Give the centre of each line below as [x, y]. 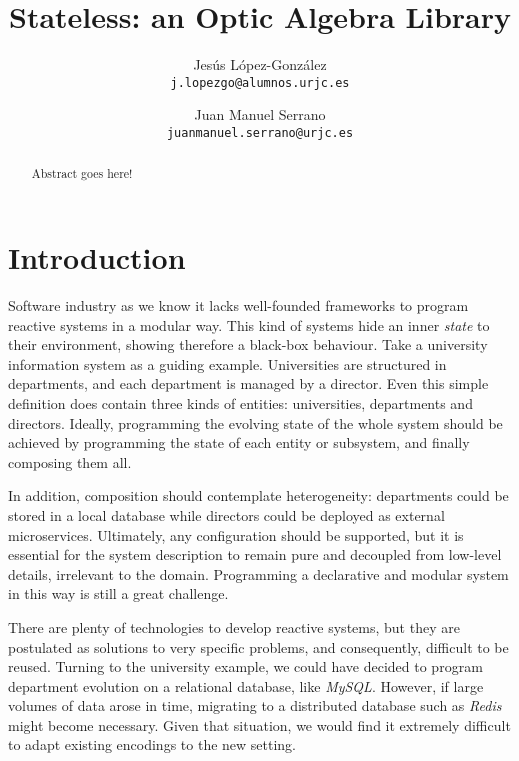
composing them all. [70, 461]
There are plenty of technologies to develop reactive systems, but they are [234, 626]
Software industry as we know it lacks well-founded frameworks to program [238, 305]
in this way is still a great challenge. [118, 593]
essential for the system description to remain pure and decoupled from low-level [255, 554]
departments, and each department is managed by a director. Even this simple [248, 383]
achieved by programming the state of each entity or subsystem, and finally [239, 442]
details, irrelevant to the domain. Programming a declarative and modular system [258, 573]
